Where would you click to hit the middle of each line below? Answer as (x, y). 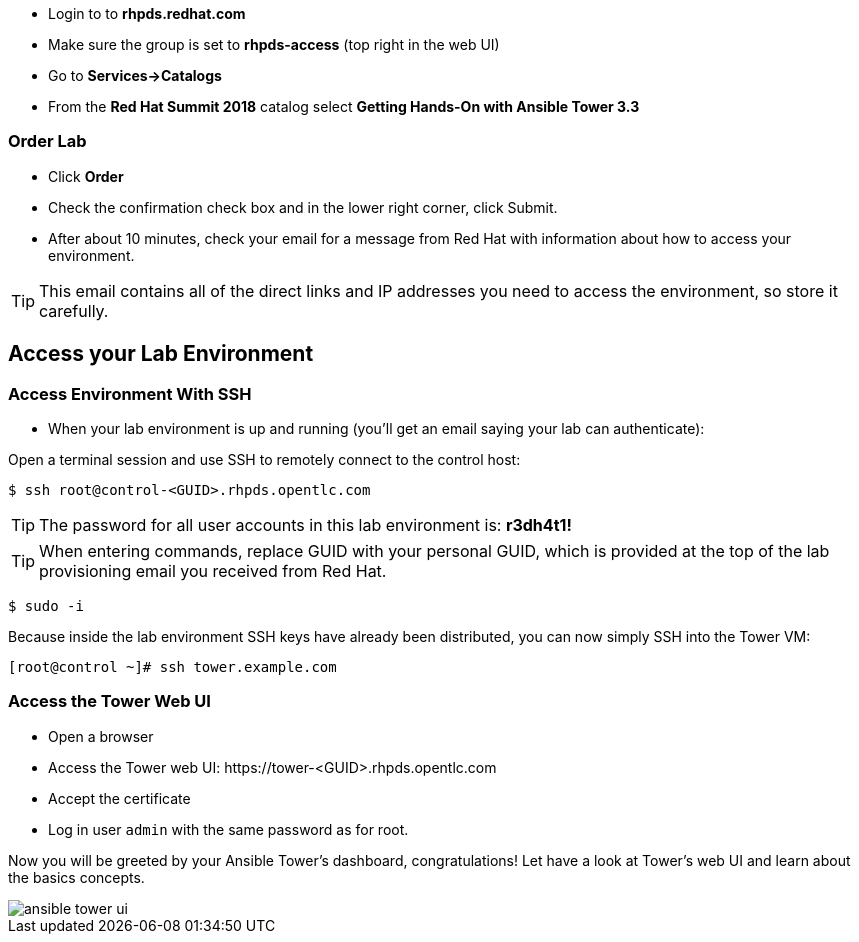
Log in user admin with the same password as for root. (228, 829)
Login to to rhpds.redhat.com (147, 13)
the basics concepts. (76, 877)
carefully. (74, 310)
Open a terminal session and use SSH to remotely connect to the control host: (264, 459)
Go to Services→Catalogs (135, 75)
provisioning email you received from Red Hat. (213, 570)
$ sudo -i (46, 605)
